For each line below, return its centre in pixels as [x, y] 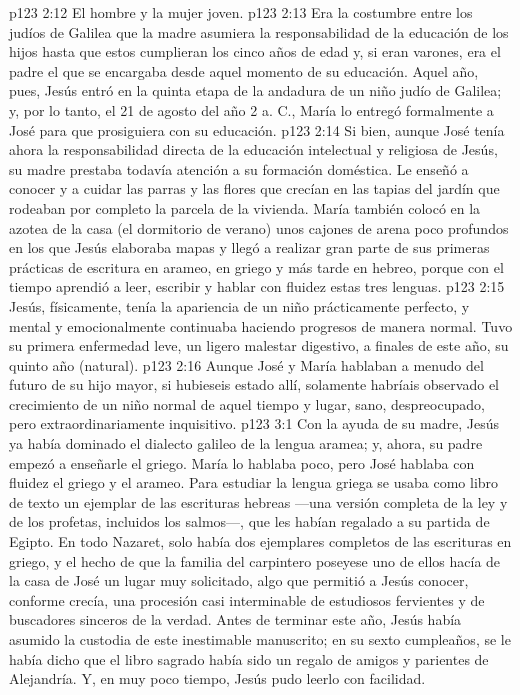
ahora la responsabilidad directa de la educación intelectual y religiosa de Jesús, [253, 149]
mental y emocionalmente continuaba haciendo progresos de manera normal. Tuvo [261, 325]
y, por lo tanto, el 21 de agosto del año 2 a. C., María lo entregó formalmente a [251, 109]
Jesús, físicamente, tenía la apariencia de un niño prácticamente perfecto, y [239, 305]
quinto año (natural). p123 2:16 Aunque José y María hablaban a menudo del [246, 364]
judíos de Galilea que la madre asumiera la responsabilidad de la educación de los [259, 31]
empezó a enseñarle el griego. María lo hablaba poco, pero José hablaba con [242, 462]
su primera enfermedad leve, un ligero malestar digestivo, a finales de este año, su [259, 345]
